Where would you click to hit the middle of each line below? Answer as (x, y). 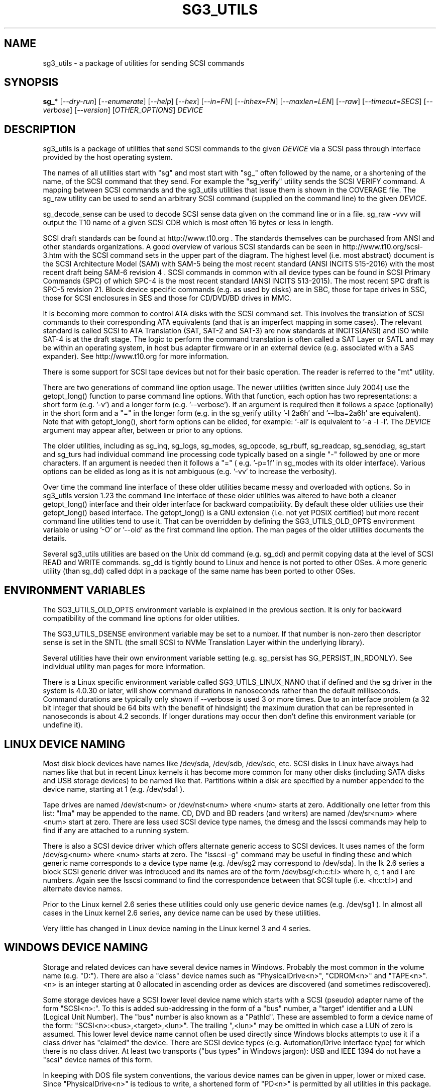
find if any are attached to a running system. (116, 830)
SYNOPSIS (31, 82)
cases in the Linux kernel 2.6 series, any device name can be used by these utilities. (182, 913)
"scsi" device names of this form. (98, 1059)
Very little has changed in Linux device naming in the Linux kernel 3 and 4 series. (177, 928)
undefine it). (63, 725)
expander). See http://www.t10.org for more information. (136, 356)
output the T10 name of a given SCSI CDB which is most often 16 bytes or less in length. (188, 223)
